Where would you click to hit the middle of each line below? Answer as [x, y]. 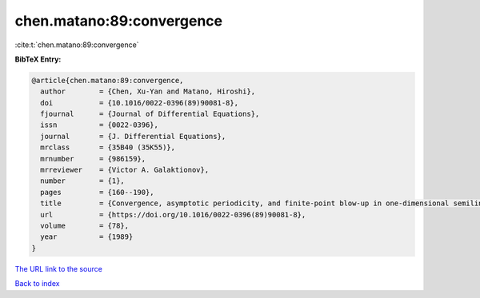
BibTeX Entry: [38, 59]
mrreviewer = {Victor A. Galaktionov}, [125, 170]
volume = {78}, [85, 226]
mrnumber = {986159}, [93, 159]
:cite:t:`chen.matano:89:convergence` [77, 45]
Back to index [37, 284]
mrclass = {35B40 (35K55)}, [108, 147]
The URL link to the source [59, 268]
